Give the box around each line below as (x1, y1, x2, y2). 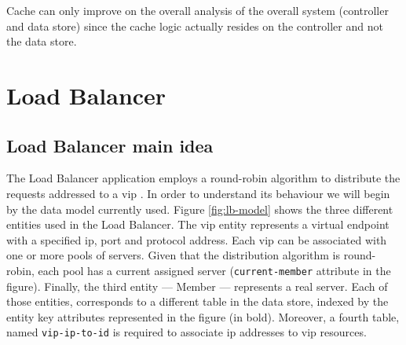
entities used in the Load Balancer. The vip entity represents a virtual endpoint (6, 216, 390, 233)
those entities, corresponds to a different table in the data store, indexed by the (6, 293, 389, 310)
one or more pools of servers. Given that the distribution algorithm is (6, 247, 341, 263)
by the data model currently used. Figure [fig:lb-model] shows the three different (6, 200, 393, 217)
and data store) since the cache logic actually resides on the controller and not (6, 17, 383, 34)
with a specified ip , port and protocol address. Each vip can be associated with (6, 231, 387, 248)
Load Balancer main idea (6, 133, 214, 157)
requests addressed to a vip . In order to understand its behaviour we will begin (6, 185, 390, 201)
